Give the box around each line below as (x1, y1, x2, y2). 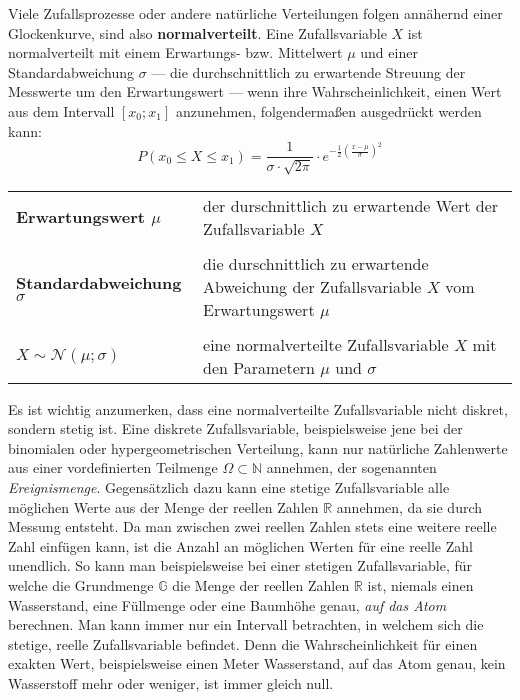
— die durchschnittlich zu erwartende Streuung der (151, 61, 466, 82)
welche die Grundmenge (8, 574, 154, 595)
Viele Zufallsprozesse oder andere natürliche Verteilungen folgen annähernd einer (8, 3, 503, 23)
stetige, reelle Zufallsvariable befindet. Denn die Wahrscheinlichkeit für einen (8, 633, 478, 654)
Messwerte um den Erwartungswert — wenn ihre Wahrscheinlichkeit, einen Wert (8, 81, 502, 102)
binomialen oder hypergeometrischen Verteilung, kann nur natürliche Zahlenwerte (8, 437, 508, 458)
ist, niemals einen (367, 574, 474, 595)
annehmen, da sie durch (336, 496, 483, 517)
